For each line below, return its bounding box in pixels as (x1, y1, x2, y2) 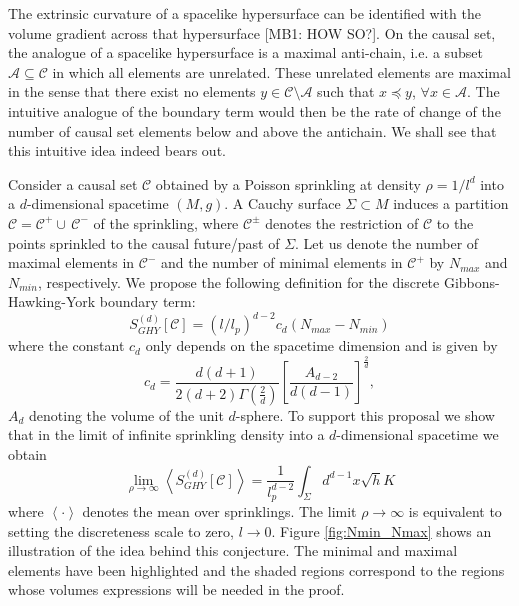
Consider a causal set (8, 173, 138, 194)
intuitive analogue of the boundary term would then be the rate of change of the (8, 100, 501, 121)
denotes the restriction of (265, 212, 419, 233)
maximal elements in (8, 252, 135, 273)
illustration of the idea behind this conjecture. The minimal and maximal (8, 540, 458, 561)
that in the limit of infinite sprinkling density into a (8, 424, 325, 445)
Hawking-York (8, 291, 96, 312)
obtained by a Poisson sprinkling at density (155, 173, 421, 194)
